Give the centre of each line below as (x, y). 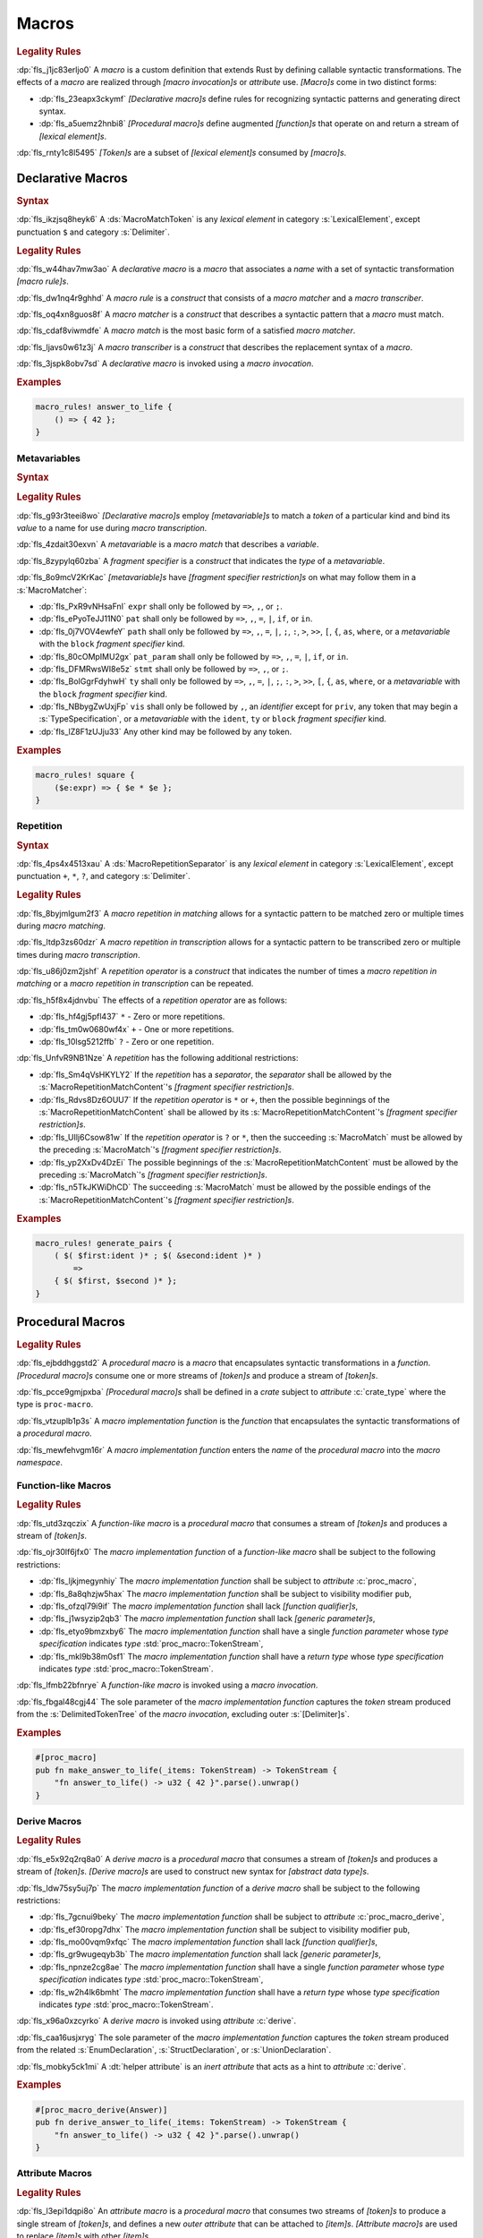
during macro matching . (61, 926)
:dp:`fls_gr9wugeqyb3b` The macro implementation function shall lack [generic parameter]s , (210, 1954)
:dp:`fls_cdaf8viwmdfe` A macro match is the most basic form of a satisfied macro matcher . (186, 330)
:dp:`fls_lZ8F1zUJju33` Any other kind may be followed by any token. (165, 731)
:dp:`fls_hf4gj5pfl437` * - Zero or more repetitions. (132, 1017)
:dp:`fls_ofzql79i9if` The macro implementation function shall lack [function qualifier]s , (199, 1606)
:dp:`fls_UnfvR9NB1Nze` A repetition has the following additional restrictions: (157, 1058)
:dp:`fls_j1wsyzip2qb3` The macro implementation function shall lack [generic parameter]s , (207, 1619)
